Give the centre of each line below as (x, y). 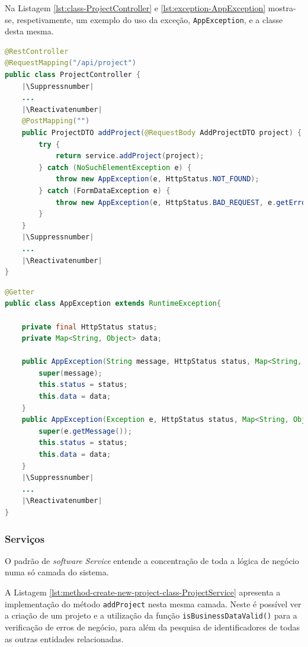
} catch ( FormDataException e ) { (105, 190)
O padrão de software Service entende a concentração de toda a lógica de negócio (152, 560)
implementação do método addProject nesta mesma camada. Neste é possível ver (153, 603)
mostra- (282, 8)
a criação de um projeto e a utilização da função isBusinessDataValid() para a (151, 615)
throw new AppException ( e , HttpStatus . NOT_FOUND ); (157, 179)
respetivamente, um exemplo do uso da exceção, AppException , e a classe (150, 19)
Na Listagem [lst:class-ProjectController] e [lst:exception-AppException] (135, 8)
